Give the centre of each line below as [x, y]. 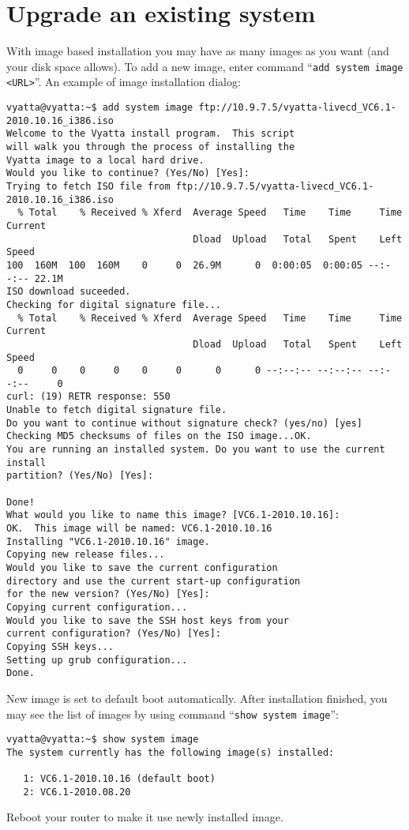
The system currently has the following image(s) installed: [171, 752]
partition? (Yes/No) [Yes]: [80, 476]
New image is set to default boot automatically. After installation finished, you [197, 698]
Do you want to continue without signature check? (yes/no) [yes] [185, 423]
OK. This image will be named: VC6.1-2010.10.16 [139, 529]
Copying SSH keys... [60, 646]
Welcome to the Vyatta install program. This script [151, 134]
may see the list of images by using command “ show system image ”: [173, 714]
